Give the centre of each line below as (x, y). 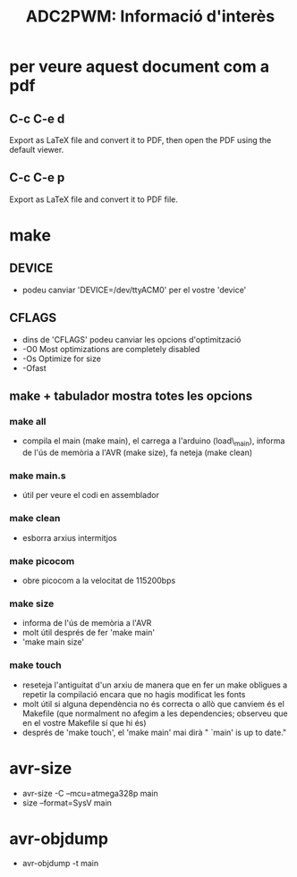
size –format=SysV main (67, 803)
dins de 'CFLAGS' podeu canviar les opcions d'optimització (132, 339)
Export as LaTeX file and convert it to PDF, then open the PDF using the (140, 140)
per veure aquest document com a (140, 67)
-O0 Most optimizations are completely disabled (111, 349)
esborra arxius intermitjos (70, 537)
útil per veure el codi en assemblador (90, 495)
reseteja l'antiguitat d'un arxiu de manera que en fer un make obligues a (155, 685)
